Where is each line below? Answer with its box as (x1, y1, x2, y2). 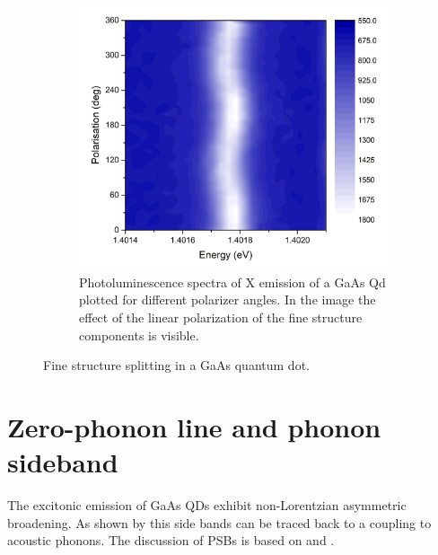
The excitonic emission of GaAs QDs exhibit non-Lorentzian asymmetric (7, 496, 407, 515)
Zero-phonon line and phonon (7, 409, 381, 445)
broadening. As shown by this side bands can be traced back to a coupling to (7, 513, 432, 532)
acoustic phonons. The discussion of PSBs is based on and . (7, 531, 335, 550)
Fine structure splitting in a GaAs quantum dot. (43, 356, 310, 374)
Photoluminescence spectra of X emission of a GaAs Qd (79, 272, 386, 291)
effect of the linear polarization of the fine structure (79, 308, 363, 327)
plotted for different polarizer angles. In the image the (79, 290, 376, 309)
